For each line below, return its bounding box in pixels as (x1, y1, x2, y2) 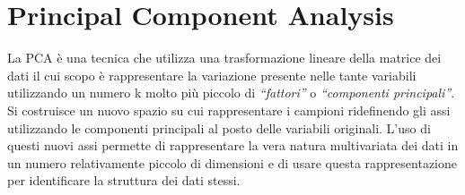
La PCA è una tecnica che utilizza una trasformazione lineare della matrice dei (7, 48, 442, 67)
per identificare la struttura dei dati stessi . (7, 171, 241, 190)
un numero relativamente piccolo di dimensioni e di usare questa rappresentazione (7, 153, 457, 172)
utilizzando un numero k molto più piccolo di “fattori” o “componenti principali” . (7, 83, 455, 102)
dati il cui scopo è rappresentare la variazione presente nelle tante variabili (7, 65, 417, 84)
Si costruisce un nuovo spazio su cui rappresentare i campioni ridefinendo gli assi (7, 100, 451, 119)
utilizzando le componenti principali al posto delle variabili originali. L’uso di (7, 118, 431, 137)
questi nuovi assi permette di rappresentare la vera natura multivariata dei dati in (7, 136, 459, 155)
